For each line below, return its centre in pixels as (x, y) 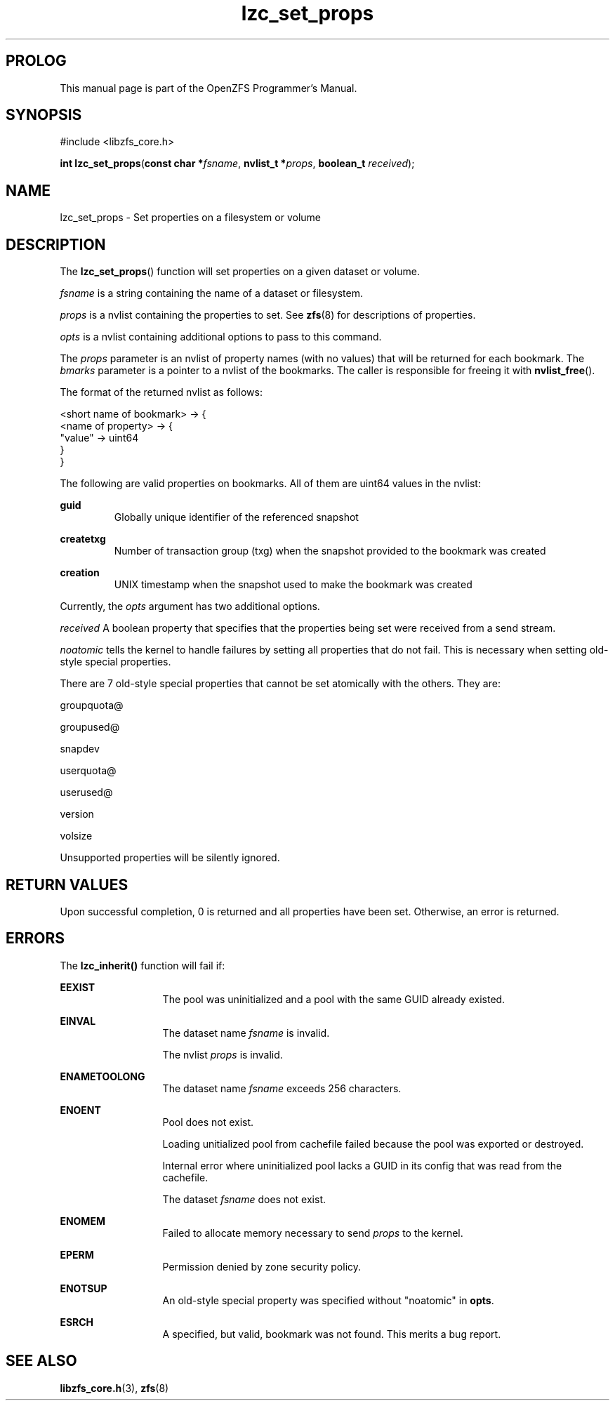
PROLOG (36, 61)
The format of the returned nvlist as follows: (161, 392)
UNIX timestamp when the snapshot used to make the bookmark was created (293, 585)
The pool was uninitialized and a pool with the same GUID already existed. (334, 999)
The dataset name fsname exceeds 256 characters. (282, 1088)
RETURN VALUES (67, 884)
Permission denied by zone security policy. (262, 1266)
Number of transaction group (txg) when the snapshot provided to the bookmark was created (330, 551)
